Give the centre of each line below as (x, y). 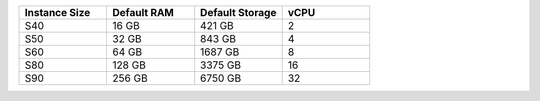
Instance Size (57, 12)
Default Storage (238, 12)
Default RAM (143, 12)
